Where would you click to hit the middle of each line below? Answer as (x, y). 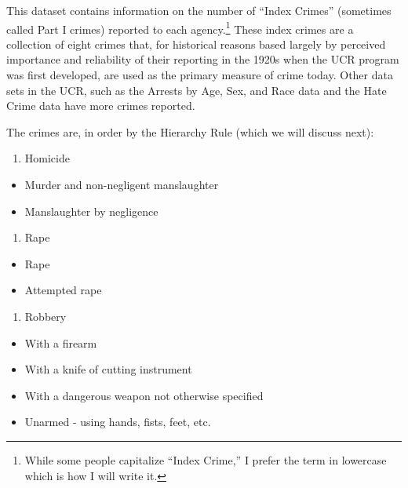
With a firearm (61, 342)
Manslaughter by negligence (91, 211)
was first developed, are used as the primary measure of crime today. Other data (200, 75)
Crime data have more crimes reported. (101, 106)
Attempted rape (63, 290)
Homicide (47, 158)
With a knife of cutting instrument (108, 369)
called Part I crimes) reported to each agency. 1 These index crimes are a (180, 27)
